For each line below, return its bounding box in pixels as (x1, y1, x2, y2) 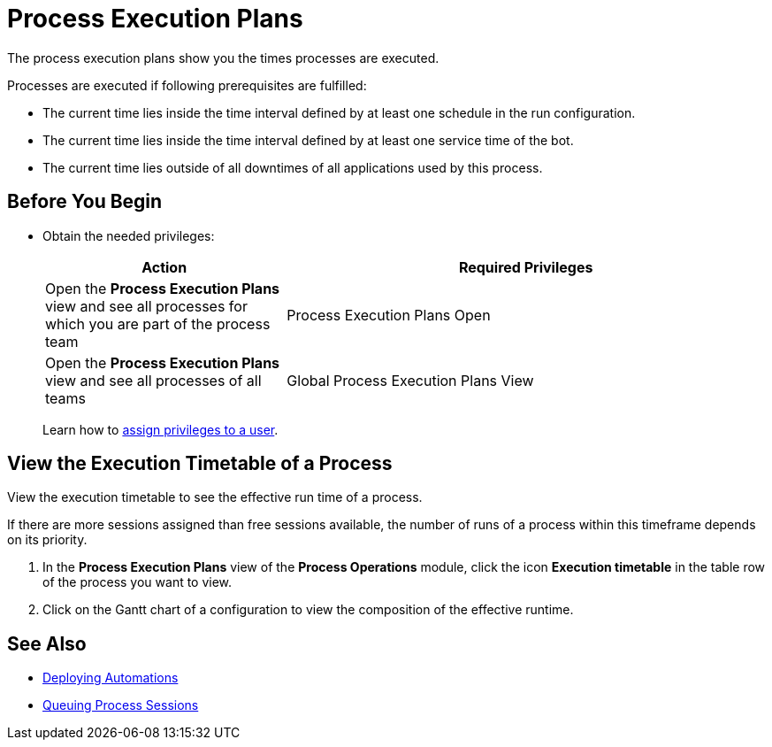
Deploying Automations (42, 670, 179, 686)
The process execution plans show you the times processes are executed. (7, 50, 440, 65)
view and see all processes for (45, 296, 248, 315)
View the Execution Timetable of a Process (7, 452, 393, 475)
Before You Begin (7, 190, 163, 213)
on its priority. (7, 532, 88, 548)
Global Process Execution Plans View (287, 371, 534, 389)
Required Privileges (458, 258, 593, 276)
